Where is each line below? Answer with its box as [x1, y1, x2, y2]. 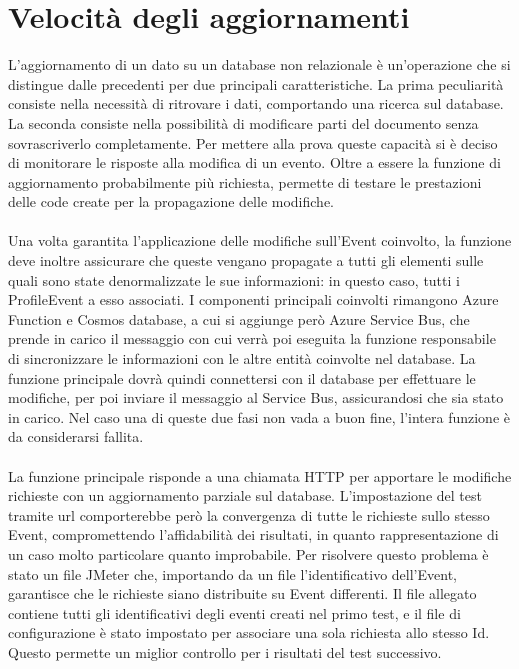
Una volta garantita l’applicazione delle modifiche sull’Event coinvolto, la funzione [8, 230, 512, 251]
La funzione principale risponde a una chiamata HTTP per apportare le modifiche [8, 465, 512, 486]
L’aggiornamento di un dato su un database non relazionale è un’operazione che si [8, 54, 511, 75]
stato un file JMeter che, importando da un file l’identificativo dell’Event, [8, 563, 457, 584]
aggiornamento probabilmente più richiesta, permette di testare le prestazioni [8, 171, 482, 192]
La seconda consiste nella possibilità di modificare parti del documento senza [8, 112, 479, 133]
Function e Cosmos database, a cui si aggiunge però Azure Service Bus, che [8, 308, 470, 329]
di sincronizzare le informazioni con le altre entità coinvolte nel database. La [8, 348, 476, 369]
